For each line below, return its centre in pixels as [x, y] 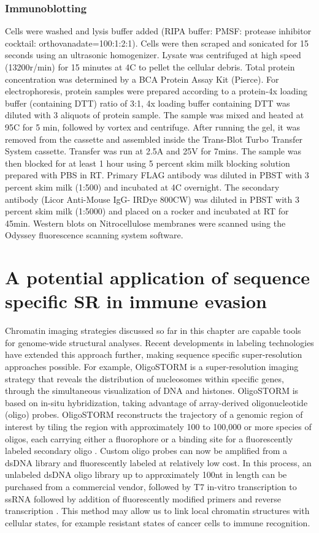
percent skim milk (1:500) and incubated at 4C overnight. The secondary [142, 187]
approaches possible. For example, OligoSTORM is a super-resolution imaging [152, 366]
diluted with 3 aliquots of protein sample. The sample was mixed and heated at [155, 115]
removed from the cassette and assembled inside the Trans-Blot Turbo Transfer [154, 139]
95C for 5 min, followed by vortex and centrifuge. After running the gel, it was [152, 127]
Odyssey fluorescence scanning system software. [94, 235]
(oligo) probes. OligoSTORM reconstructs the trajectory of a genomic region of [154, 414]
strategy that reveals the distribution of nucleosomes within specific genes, [144, 378]
